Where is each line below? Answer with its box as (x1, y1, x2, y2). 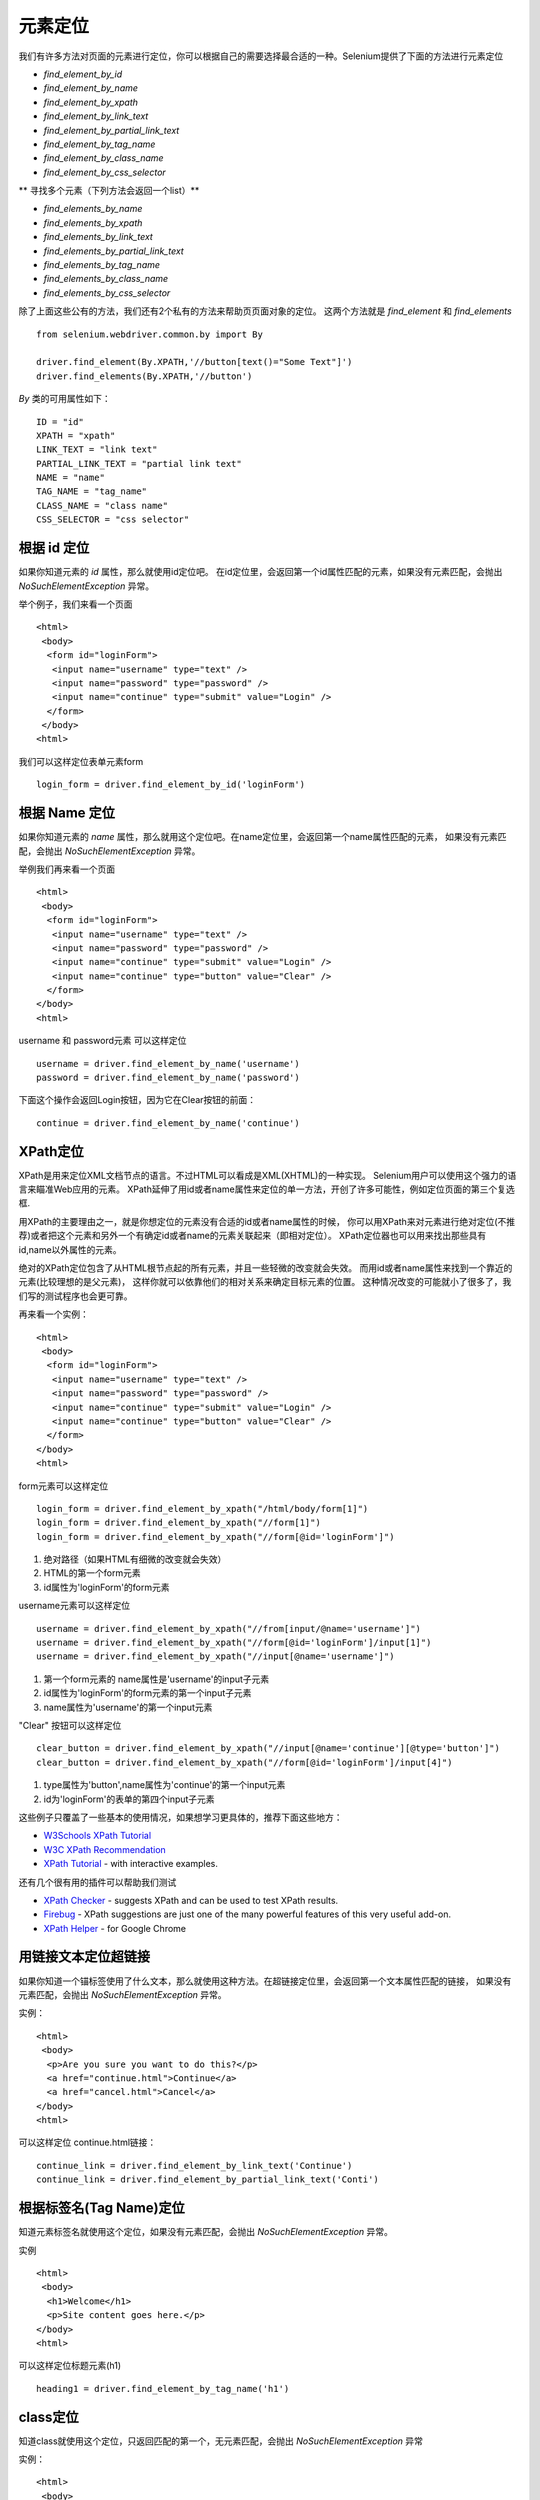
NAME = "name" (36, 472, 105, 484)
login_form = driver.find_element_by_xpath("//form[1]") (36, 1517, 322, 1529)
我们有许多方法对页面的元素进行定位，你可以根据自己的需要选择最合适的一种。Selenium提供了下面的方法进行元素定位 (18, 50, 504, 62)
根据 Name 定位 (18, 805, 115, 822)
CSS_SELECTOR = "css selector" (36, 514, 190, 525)
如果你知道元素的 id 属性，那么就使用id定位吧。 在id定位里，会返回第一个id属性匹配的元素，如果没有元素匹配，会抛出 (18, 566, 503, 578)
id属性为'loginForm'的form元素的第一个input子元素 (43, 1687, 252, 1699)
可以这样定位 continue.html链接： (18, 2136, 157, 2149)
